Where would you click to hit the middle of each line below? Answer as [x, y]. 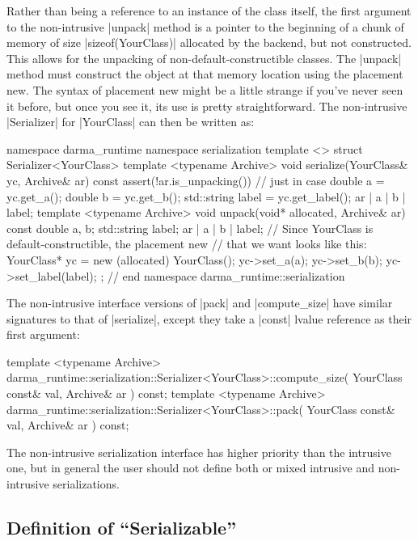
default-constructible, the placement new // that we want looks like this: [187, 244]
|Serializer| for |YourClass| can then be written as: [131, 122]
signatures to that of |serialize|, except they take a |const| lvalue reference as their [209, 318]
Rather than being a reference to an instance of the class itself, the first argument [209, 11]
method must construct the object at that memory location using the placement [205, 74]
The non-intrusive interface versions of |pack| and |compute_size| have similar [200, 303]
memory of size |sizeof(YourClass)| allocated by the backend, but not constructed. [209, 42]
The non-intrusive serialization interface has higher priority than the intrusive [199, 452]
